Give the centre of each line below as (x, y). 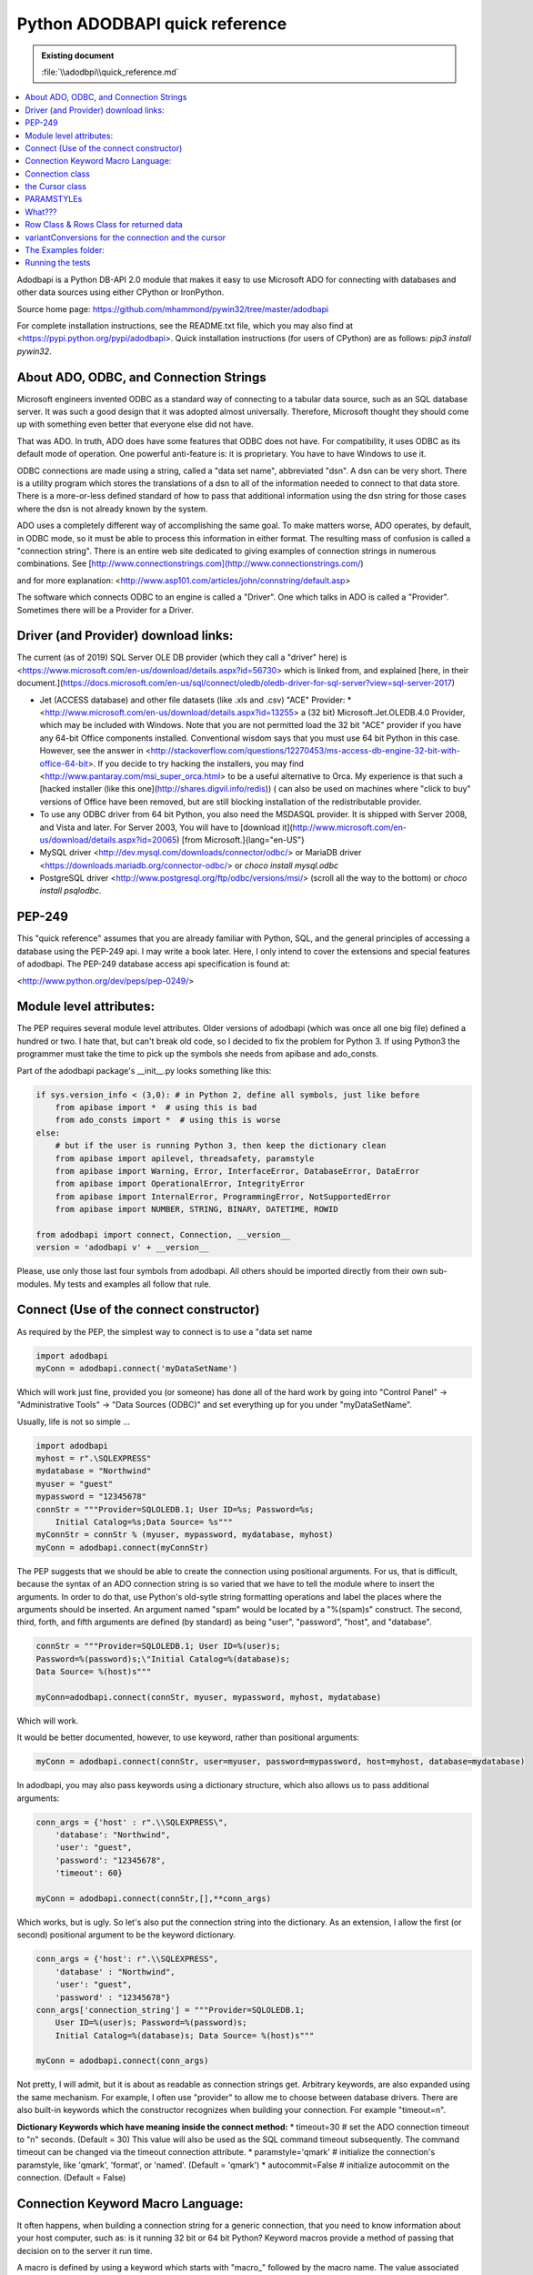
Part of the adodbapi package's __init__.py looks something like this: (144, 1070)
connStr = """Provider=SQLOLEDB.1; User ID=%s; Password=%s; (175, 1509)
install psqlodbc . (70, 891)
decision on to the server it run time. (85, 2250)
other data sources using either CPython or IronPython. (121, 292)
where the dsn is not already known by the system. (112, 509)
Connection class (57, 174)
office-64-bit (64, 763)
